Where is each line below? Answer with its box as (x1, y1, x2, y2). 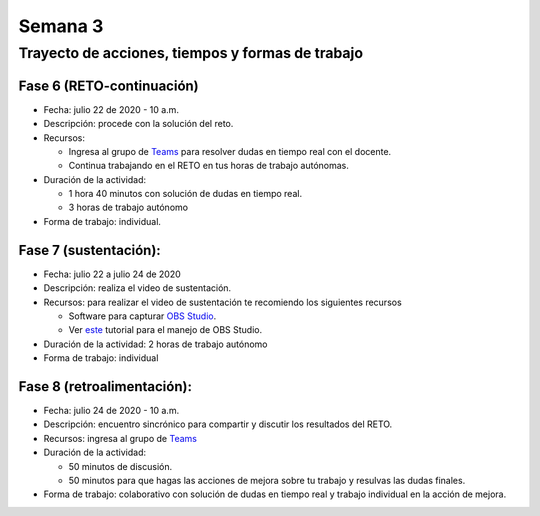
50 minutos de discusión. (68, 460, 173, 472)
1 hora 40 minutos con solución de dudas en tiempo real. (68, 188, 303, 200)
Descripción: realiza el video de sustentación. (43, 282, 232, 294)
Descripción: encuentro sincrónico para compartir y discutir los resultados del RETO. (43, 418, 393, 430)
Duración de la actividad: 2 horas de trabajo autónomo (43, 338, 269, 350)
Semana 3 (18, 15, 104, 37)
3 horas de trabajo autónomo (68, 201, 189, 214)
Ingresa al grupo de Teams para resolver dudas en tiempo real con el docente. (68, 145, 392, 157)
